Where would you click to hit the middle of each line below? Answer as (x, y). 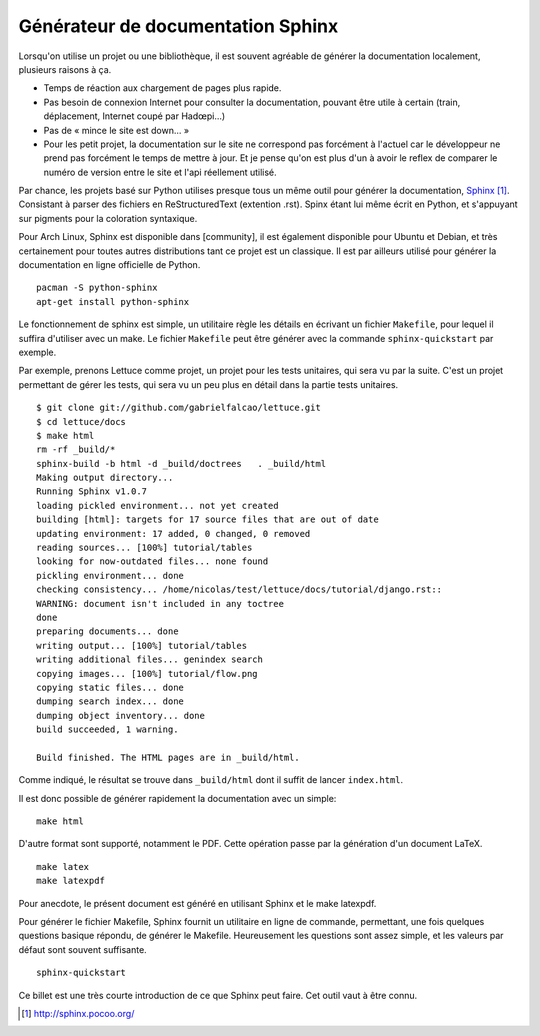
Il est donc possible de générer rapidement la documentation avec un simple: (177, 798)
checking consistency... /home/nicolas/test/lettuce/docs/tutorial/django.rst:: (239, 589)
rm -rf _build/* (76, 449)
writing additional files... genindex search (150, 659)
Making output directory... (105, 478)
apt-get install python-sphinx (113, 301)
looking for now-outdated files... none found (152, 561)
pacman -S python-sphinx (97, 288)
